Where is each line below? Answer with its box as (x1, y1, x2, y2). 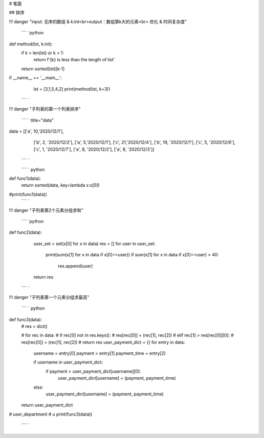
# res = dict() (21, 323, 48, 329)
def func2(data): (9, 229, 43, 235)
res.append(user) (58, 263, 93, 269)
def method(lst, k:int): (9, 41, 53, 47)
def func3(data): (9, 316, 43, 322)
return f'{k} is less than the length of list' (33, 57, 115, 63)
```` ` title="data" (21, 117, 54, 123)
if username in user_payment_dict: (33, 359, 103, 365)
